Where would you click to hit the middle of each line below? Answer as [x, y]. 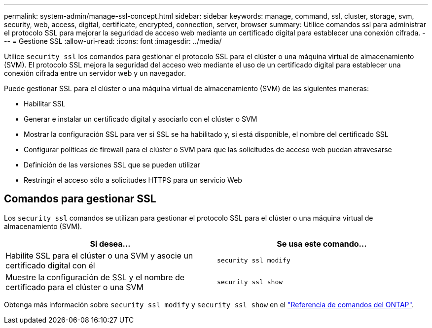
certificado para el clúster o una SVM [75, 287]
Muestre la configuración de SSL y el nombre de [95, 277]
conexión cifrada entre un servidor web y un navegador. [95, 73]
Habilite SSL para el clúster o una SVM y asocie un [99, 255]
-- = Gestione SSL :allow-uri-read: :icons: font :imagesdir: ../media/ [113, 41]
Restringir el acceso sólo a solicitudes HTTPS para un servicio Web [133, 180]
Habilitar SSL [45, 104]
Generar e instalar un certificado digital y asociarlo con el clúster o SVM [141, 119]
